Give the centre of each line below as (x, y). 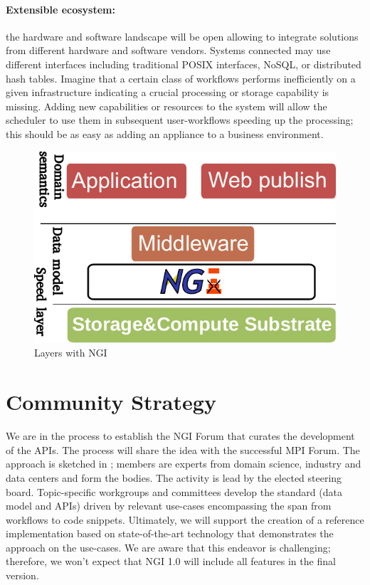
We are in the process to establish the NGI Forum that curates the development (180, 436)
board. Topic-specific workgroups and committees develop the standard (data (174, 491)
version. (22, 575)
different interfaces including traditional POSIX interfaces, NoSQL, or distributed (184, 64)
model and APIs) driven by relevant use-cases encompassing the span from (169, 506)
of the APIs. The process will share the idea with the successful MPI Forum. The (183, 449)
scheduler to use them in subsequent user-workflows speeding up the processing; (180, 120)
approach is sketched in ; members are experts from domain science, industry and (184, 464)
